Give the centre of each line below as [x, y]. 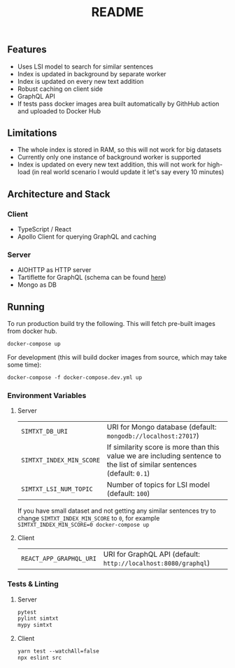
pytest [27, 612]
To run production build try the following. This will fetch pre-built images [111, 324]
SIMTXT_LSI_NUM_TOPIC [57, 489]
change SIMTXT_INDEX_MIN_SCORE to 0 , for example [88, 518]
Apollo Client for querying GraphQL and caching [87, 237]
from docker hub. [32, 331]
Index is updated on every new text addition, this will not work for [112, 164]
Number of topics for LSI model [158, 485]
